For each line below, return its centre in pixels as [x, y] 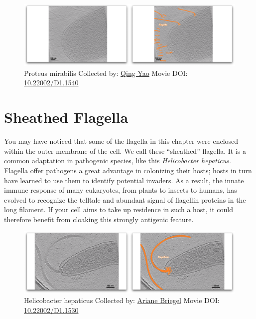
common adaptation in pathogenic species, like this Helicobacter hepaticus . [118, 160]
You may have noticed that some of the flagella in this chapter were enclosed [121, 141]
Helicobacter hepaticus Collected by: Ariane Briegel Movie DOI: [122, 300]
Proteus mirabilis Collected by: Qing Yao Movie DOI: [106, 73]
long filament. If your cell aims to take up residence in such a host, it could [119, 209]
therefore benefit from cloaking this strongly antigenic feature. [99, 219]
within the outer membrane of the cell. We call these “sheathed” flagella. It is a [125, 151]
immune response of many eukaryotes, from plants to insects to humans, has [121, 190]
